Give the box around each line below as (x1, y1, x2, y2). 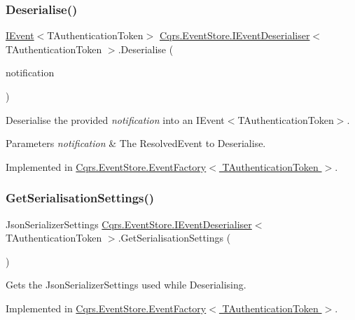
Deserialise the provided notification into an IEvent (6, 112, 225, 127)
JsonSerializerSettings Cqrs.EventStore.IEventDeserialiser (6, 216, 252, 231)
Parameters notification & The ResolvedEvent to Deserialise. (6, 136, 266, 151)
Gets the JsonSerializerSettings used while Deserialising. (6, 277, 246, 292)
